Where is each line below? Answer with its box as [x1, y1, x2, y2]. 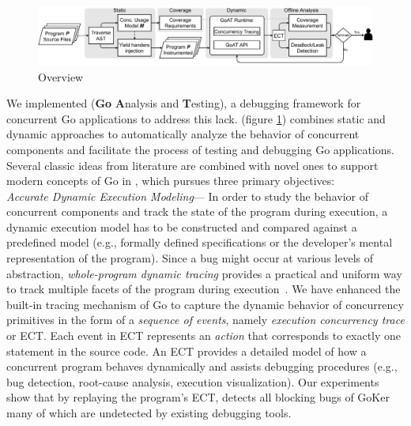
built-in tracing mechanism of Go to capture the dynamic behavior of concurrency [6, 296, 404, 312]
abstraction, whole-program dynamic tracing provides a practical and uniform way [6, 265, 402, 281]
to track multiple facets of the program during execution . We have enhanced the [6, 281, 401, 297]
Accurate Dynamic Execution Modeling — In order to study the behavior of [6, 187, 368, 204]
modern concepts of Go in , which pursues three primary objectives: [6, 172, 335, 189]
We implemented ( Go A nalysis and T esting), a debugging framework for [6, 95, 361, 111]
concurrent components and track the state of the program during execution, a [6, 203, 388, 220]
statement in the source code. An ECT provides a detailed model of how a [6, 342, 367, 359]
